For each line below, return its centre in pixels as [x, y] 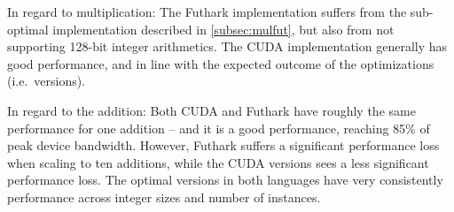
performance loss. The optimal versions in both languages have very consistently [225, 180]
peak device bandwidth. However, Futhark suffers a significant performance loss [223, 145]
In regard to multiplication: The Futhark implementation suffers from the [207, 11]
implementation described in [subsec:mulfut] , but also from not [223, 29]
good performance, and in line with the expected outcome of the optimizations [221, 63]
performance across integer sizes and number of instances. [164, 197]
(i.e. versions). [47, 81]
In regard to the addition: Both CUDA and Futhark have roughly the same [211, 110]
